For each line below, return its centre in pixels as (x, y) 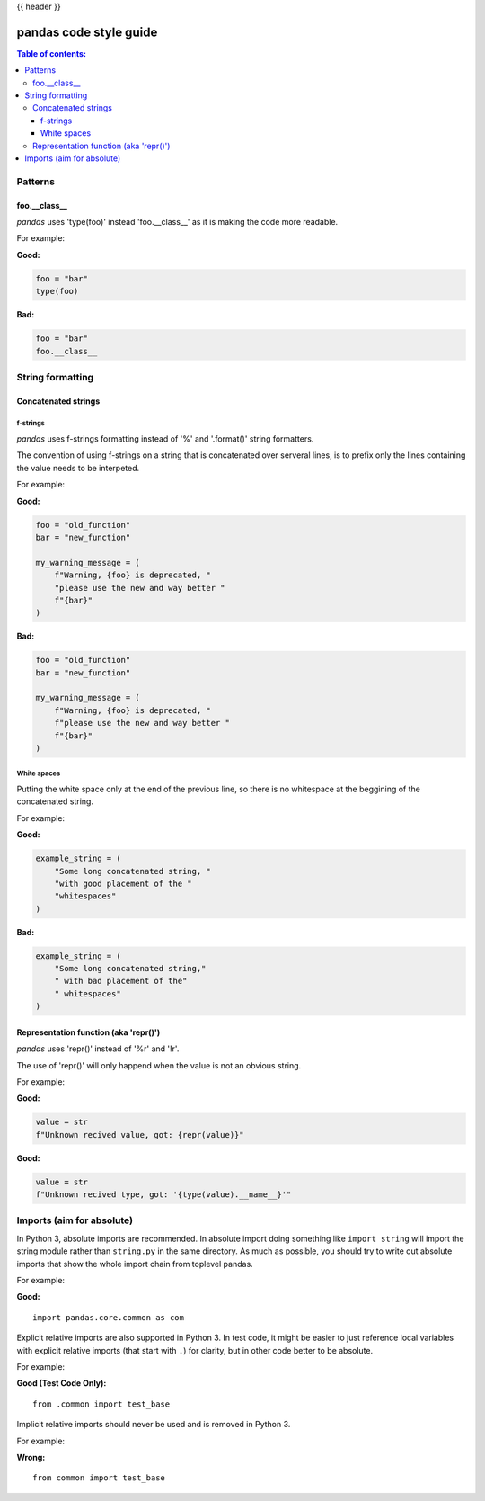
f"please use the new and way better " (142, 723)
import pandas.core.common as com (108, 1317)
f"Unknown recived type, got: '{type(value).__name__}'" (163, 1195)
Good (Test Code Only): (62, 1383)
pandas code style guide (87, 32)
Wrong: (31, 1457)
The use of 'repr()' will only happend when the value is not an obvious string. (159, 1065)
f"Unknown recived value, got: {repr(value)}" (140, 1135)
